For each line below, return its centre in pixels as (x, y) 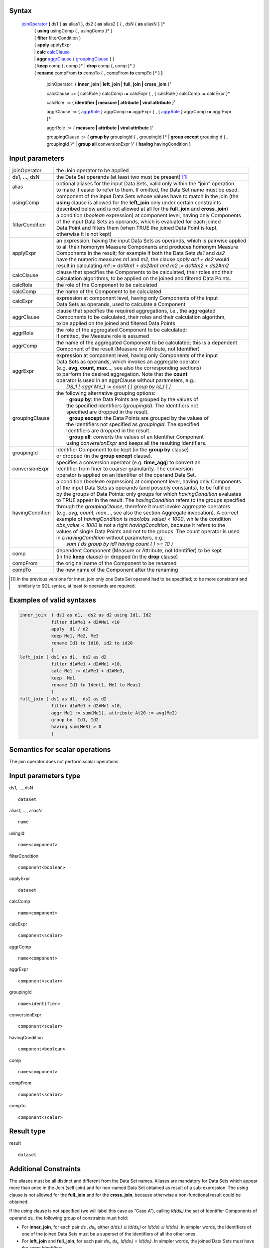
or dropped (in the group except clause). (104, 456)
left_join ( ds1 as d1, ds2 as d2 (63, 657)
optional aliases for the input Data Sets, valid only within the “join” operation (145, 183)
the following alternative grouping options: (106, 393)
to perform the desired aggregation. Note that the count (122, 374)
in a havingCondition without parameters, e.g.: (111, 538)
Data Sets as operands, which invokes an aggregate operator (128, 361)
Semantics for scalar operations (60, 750)
